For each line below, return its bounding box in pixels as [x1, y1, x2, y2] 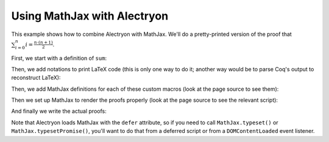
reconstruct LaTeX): [11, 74, 61, 82]
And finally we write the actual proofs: [11, 107, 107, 115]
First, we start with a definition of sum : [11, 54, 107, 62]
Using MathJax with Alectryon [11, 9, 169, 23]
